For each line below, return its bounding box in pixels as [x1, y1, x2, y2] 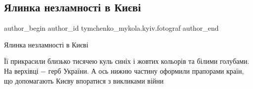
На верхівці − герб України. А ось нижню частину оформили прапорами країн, [4, 65, 244, 76]
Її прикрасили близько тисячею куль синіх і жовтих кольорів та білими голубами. [4, 56, 250, 66]
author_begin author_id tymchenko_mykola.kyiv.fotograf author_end [4, 23, 219, 33]
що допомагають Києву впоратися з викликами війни [4, 75, 164, 86]
